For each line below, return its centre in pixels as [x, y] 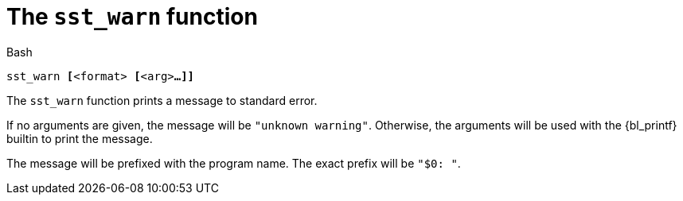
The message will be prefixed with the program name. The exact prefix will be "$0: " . [234, 163]
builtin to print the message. [80, 138]
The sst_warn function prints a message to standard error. [162, 100]
